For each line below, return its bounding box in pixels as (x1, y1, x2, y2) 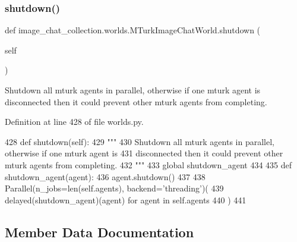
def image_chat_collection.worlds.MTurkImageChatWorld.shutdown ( (5, 24, 261, 36)
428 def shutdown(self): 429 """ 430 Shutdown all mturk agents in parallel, (5, 135, 274, 147)
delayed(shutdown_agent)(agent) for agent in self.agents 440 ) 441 (5, 193, 247, 206)
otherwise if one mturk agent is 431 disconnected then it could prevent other (5, 147, 283, 159)
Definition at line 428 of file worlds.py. (5, 115, 144, 128)
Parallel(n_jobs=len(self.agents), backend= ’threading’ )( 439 (5, 182, 224, 194)
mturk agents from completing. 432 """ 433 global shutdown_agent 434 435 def (5, 158, 292, 171)
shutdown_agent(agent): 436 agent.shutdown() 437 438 (5, 170, 206, 183)
